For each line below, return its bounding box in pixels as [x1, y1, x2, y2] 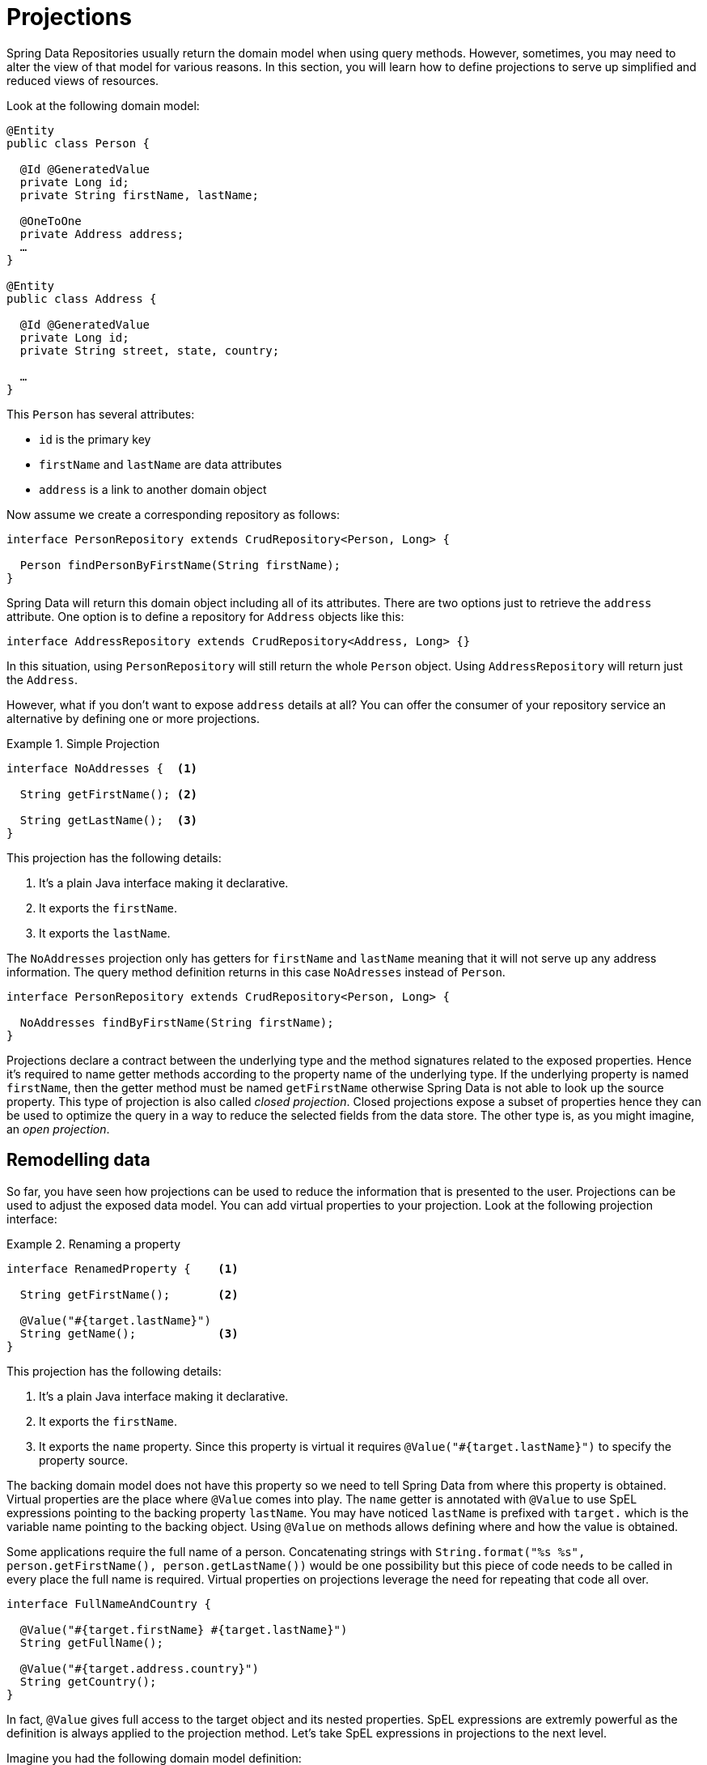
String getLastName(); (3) [19, 813, 198, 827]
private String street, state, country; [19, 343, 280, 357]
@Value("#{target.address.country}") [19, 1661, 259, 1675]
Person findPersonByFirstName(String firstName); [19, 558, 341, 572]
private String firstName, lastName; [19, 188, 259, 202]
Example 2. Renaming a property [6, 1236, 181, 1251]
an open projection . [6, 1121, 110, 1136]
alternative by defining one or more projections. [6, 711, 260, 725]
